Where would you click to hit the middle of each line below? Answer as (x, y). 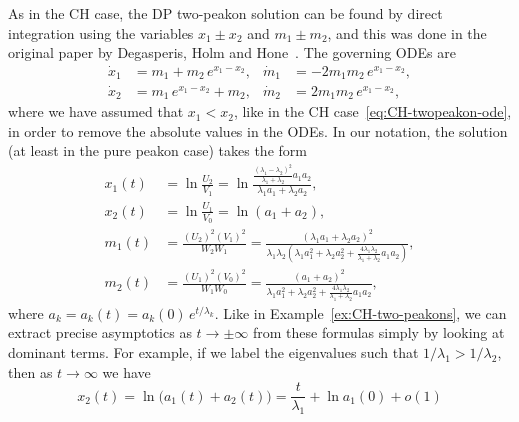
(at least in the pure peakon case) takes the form (157, 150)
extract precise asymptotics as (100, 332)
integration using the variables (101, 32)
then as (30, 371)
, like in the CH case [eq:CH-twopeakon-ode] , (372, 111)
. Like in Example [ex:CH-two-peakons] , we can (360, 312)
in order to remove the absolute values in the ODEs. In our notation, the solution (258, 130)
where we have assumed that (96, 111)
